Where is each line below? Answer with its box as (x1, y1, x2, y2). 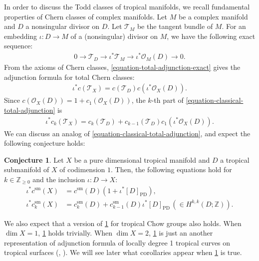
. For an (222, 21, 246, 31)
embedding (4, 30, 37, 41)
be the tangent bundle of (137, 21, 213, 31)
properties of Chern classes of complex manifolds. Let (4, 11, 167, 21)
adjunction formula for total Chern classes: (4, 71, 135, 82)
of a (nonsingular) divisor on (70, 30, 158, 41)
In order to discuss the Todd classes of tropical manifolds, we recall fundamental (4, 1, 250, 11)
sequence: (4, 40, 33, 51)
